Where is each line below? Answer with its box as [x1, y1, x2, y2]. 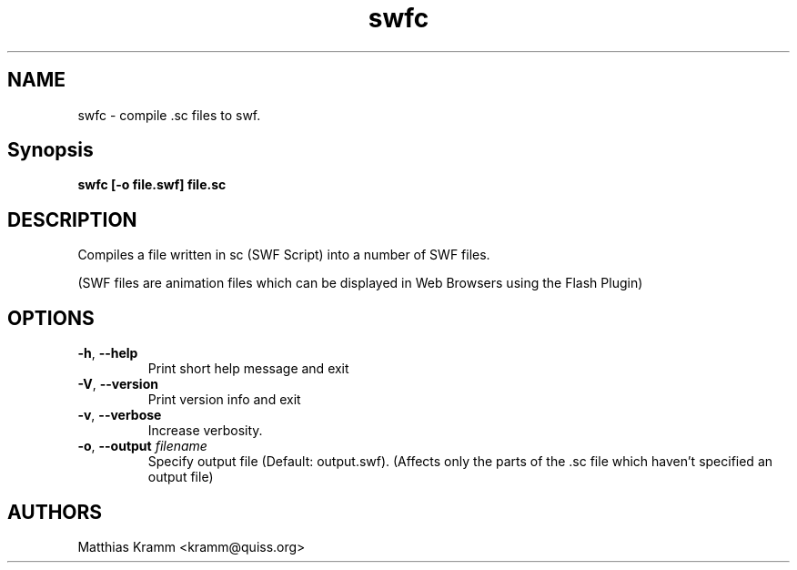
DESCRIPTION [7, 208, 137, 231]
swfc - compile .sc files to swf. [77, 107, 261, 123]
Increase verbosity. [147, 422, 263, 439]
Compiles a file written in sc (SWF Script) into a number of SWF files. [77, 247, 490, 263]
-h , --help [77, 345, 138, 361]
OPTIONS [7, 306, 95, 330]
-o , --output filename [77, 438, 207, 454]
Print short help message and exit [147, 361, 349, 377]
